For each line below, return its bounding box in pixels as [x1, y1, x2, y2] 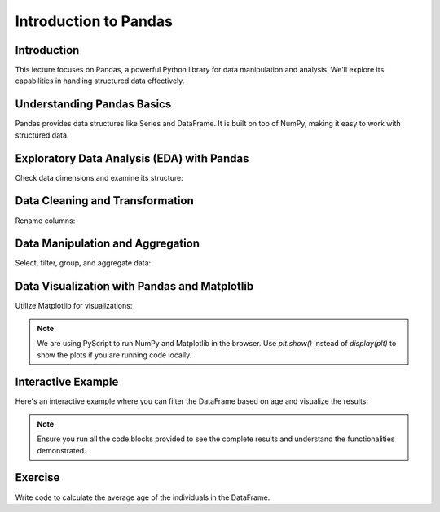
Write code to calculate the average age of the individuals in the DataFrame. [15, 492, 271, 502]
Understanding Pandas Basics [15, 98, 172, 112]
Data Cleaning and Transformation [15, 194, 195, 208]
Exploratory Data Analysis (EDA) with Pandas [15, 151, 249, 165]
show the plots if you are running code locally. [37, 350, 192, 360]
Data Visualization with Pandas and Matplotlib [15, 279, 254, 293]
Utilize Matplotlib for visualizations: [15, 301, 133, 311]
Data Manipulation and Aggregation [15, 237, 200, 251]
